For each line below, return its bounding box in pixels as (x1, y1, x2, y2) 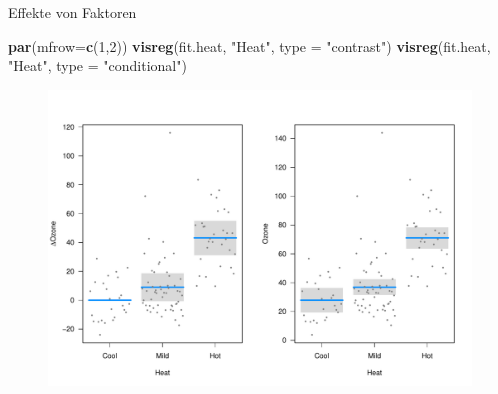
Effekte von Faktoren (8, 2, 137, 22)
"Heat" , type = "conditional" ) (8, 55, 187, 76)
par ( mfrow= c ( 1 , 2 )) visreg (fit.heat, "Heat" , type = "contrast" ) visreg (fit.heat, (8, 35, 491, 56)
